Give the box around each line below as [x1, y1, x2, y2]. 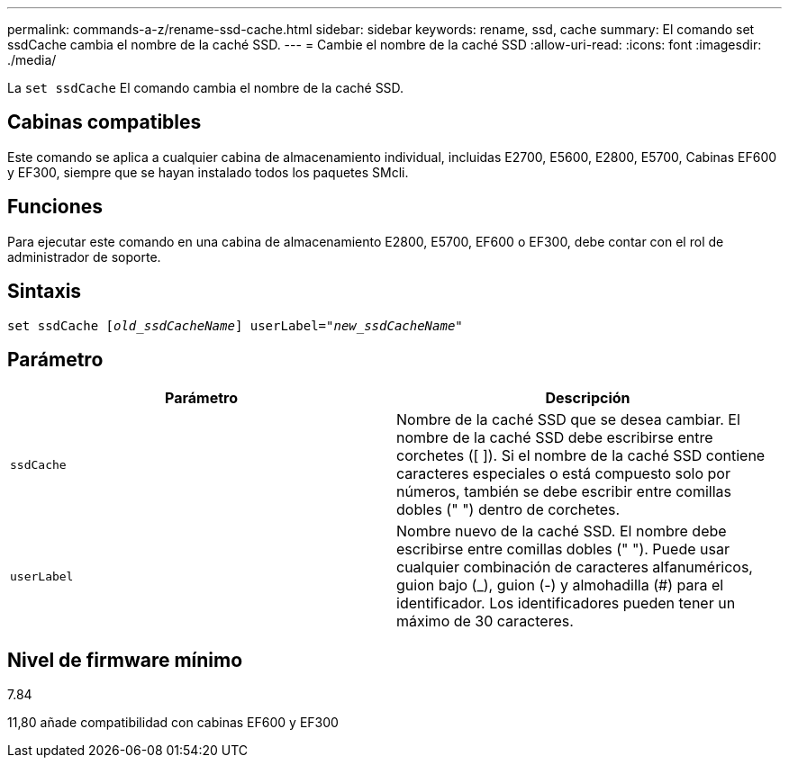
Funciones [7, 195, 104, 219]
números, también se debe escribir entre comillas [396, 482, 732, 501]
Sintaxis [7, 280, 82, 303]
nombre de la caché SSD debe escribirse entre [396, 428, 713, 447]
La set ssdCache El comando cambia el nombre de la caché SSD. [7, 80, 404, 95]
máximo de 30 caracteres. [396, 612, 574, 631]
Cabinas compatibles [7, 111, 202, 134]
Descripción [545, 389, 630, 408]
